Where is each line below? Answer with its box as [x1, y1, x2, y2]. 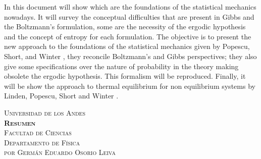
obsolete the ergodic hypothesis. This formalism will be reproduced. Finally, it [4, 71, 246, 81]
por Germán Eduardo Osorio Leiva [4, 147, 116, 157]
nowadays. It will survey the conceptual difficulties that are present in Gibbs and [4, 11, 254, 22]
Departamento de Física [4, 137, 80, 147]
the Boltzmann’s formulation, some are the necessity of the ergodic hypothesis [4, 21, 246, 32]
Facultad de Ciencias [4, 127, 72, 138]
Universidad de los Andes [4, 107, 85, 118]
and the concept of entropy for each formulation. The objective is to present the [4, 31, 251, 41]
